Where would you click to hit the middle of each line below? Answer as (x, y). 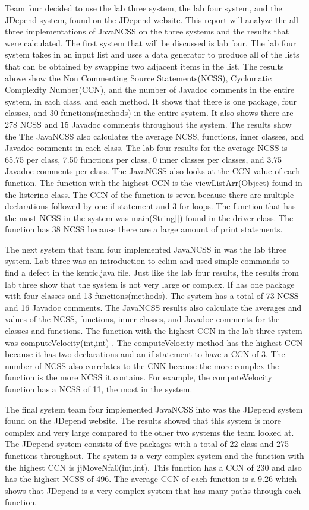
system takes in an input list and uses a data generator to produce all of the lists (152, 54)
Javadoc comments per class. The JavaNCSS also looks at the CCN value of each (152, 171)
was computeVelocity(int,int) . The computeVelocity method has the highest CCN (154, 342)
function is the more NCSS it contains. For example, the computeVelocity (138, 377)
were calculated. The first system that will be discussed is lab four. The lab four (151, 42)
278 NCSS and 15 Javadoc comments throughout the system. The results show (148, 124)
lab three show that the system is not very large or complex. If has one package (150, 284)
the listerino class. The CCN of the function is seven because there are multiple (149, 194)
